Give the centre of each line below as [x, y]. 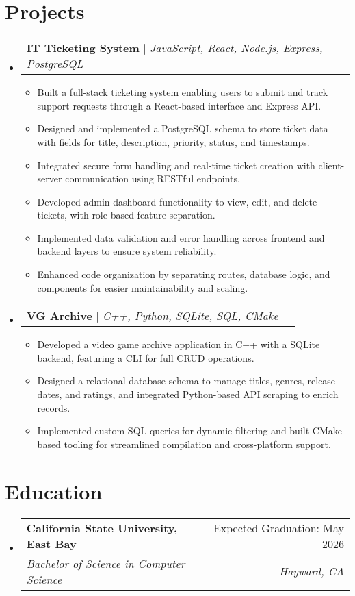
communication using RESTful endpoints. [153, 178]
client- [331, 165]
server [50, 178]
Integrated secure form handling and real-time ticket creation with [176, 165]
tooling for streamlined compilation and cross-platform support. [197, 444]
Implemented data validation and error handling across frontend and [181, 237]
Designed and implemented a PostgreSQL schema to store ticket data [183, 128]
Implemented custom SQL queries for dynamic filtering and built [173, 431]
